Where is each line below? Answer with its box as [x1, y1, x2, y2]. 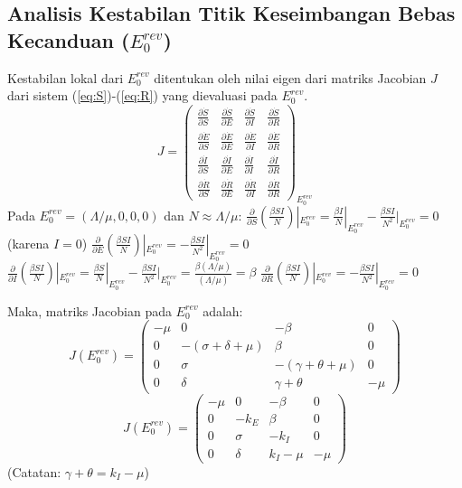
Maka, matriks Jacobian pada [7, 301, 172, 320]
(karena [7, 233, 50, 252]
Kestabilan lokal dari [7, 68, 124, 87]
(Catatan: [7, 463, 61, 481]
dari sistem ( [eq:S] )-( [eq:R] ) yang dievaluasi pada [7, 86, 278, 105]
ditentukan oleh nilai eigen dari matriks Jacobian [154, 68, 427, 87]
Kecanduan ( [7, 25, 130, 53]
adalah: [203, 301, 243, 320]
